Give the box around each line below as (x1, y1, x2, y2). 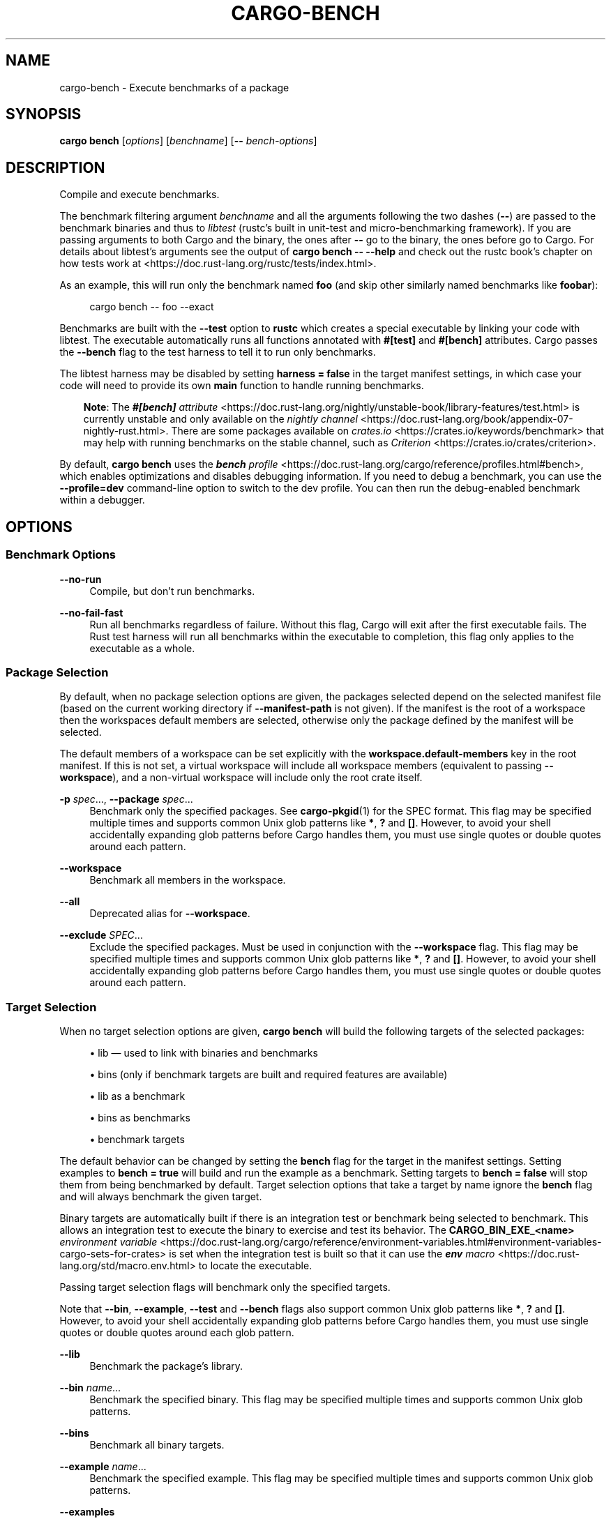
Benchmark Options (6, 547, 116, 562)
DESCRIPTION (6, 158, 105, 176)
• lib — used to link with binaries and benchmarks (89, 1047, 318, 1059)
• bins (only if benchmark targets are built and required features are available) (89, 1068, 448, 1080)
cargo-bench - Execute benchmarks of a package (59, 81, 289, 93)
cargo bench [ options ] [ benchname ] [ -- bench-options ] (59, 135, 317, 147)
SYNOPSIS (6, 105, 82, 123)
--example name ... (59, 1460, 146, 1472)
